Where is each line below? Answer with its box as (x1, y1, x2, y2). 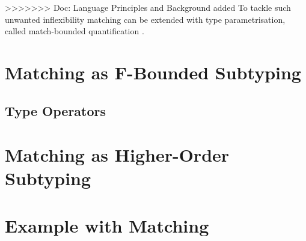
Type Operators (5, 101, 106, 120)
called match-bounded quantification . (5, 25, 144, 37)
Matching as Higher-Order (5, 142, 230, 167)
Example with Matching (5, 213, 209, 237)
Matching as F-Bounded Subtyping (5, 59, 301, 84)
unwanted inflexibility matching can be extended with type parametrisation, (5, 13, 286, 25)
